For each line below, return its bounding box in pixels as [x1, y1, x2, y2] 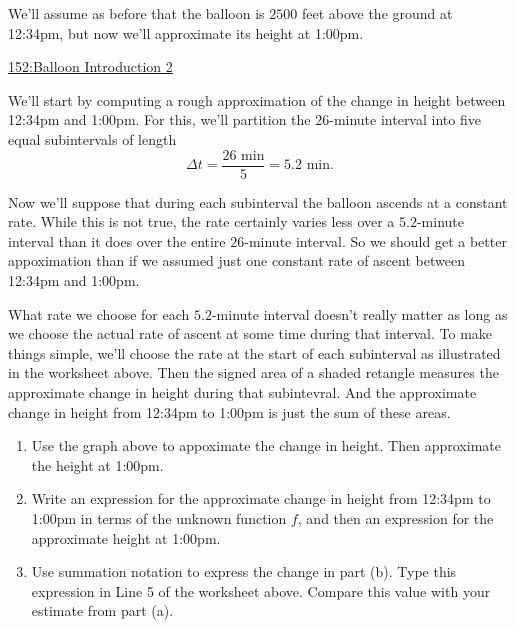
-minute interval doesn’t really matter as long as [211, 303, 508, 324]
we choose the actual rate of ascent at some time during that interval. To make [8, 323, 493, 344]
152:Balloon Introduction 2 [8, 56, 173, 77]
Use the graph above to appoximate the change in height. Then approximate [31, 435, 501, 456]
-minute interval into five [329, 109, 481, 130]
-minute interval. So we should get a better [244, 230, 507, 251]
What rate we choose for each [8, 303, 190, 324]
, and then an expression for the [297, 507, 494, 528]
